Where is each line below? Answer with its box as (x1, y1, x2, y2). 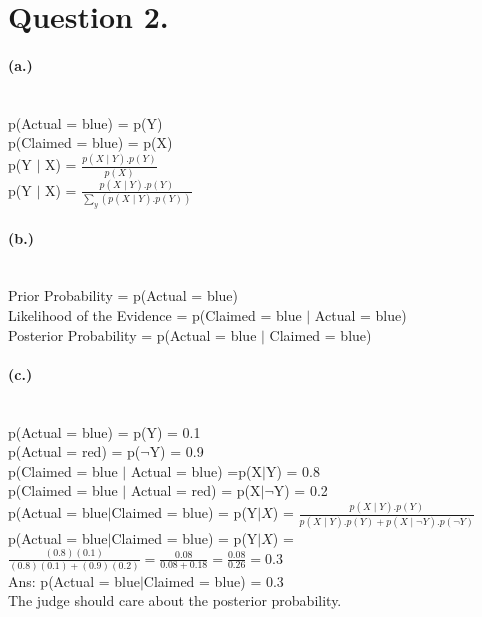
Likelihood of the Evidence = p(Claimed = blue (8, 305, 302, 326)
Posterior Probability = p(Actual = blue (8, 324, 257, 345)
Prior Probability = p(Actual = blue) (8, 285, 239, 306)
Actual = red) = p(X (130, 480, 261, 501)
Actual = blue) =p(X (130, 460, 262, 481)
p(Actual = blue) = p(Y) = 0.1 (8, 421, 201, 442)
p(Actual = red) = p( (8, 441, 141, 462)
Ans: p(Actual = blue (8, 570, 140, 591)
